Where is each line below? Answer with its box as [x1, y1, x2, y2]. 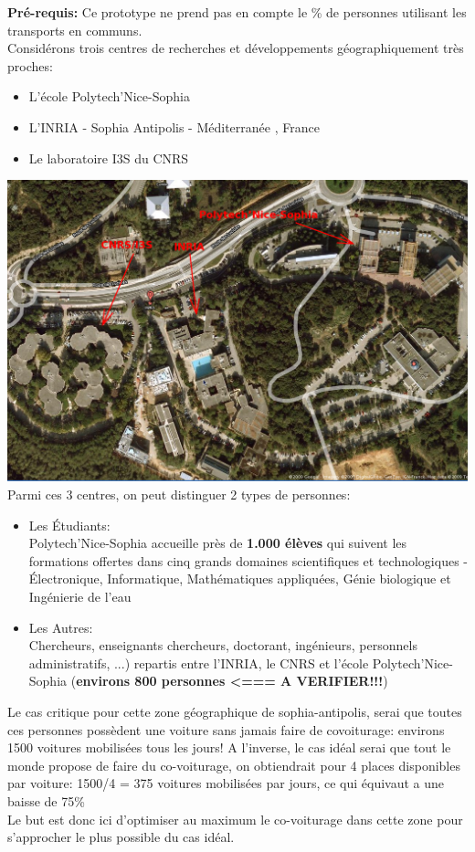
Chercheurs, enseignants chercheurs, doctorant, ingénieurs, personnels [28, 636, 417, 655]
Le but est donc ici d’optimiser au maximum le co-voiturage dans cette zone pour [7, 809, 463, 828]
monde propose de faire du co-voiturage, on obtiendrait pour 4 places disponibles [7, 755, 460, 774]
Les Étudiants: [28, 515, 111, 534]
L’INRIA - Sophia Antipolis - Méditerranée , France [28, 117, 320, 136]
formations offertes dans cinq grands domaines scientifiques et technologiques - [28, 551, 468, 570]
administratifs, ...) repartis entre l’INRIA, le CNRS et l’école [28, 653, 369, 672]
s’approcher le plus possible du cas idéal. [7, 827, 235, 847]
